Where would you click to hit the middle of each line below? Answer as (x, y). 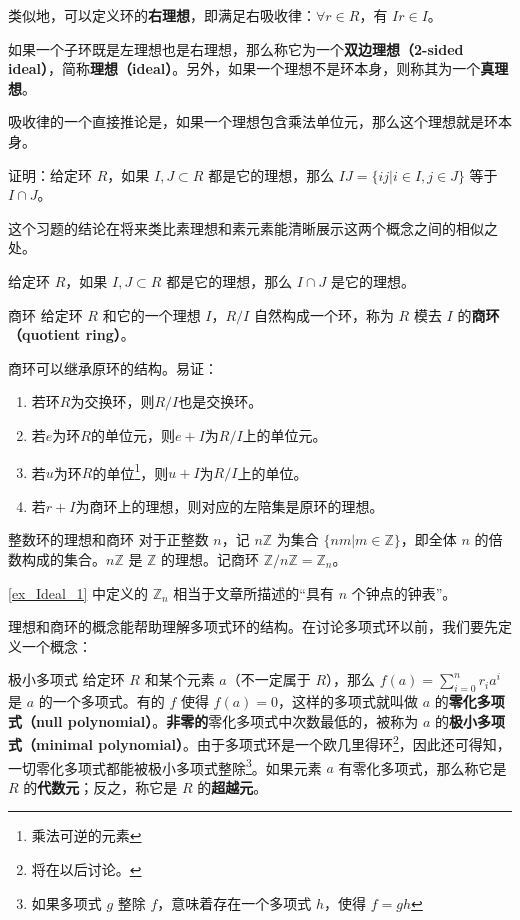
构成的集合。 (63, 558)
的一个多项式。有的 (101, 701)
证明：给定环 (50, 174)
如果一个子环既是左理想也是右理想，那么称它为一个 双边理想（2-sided (236, 48)
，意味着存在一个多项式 (234, 902)
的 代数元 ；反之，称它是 (100, 786)
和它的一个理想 (151, 314)
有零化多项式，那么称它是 (422, 767)
